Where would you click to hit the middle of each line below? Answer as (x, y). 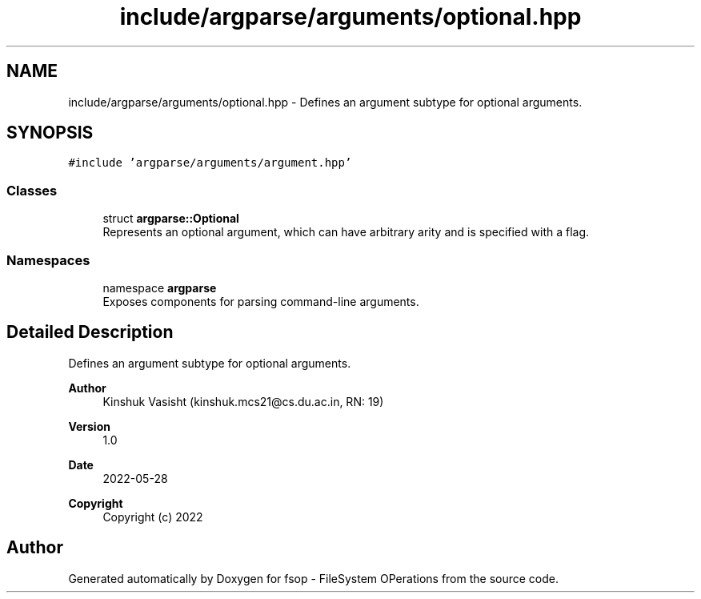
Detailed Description (90, 332)
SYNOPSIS (50, 133)
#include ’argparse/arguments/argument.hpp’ (210, 163)
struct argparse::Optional (171, 219)
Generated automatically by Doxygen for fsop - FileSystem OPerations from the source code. (314, 578)
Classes (32, 190)
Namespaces (48, 260)
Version (89, 426)
